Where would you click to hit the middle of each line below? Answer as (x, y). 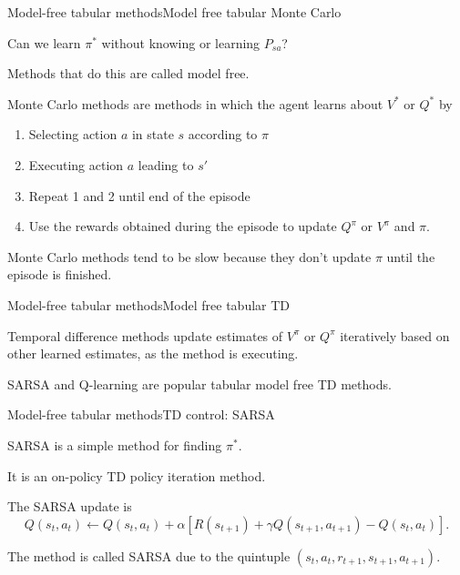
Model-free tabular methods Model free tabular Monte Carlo (174, 12)
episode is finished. (60, 274)
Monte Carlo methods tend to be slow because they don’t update (189, 256)
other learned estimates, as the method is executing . (153, 353)
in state (153, 134)
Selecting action (73, 134)
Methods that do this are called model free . (128, 73)
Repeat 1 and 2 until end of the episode (139, 195)
